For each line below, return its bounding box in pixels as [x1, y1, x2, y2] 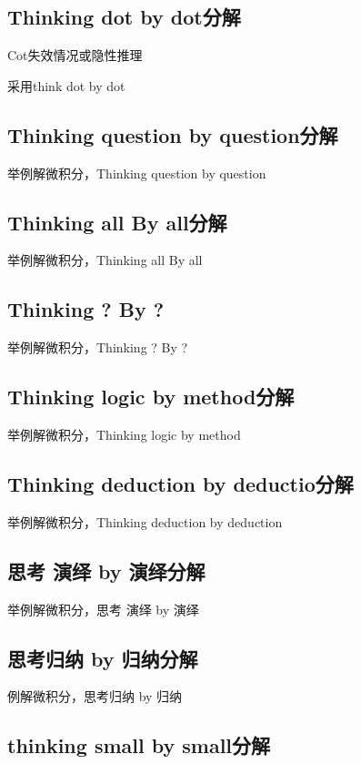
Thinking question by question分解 [7, 120, 338, 148]
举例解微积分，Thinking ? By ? [7, 338, 188, 357]
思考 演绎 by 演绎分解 [7, 556, 206, 585]
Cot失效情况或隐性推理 [7, 46, 143, 65]
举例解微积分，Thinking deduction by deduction [7, 512, 283, 531]
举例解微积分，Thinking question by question [7, 163, 266, 182]
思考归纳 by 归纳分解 [7, 644, 198, 672]
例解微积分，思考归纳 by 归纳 [7, 687, 183, 706]
